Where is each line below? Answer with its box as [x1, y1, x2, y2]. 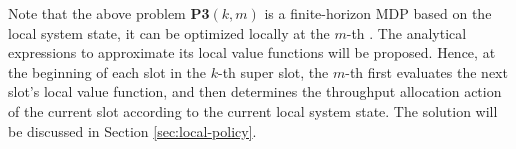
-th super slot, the [218, 61, 329, 82]
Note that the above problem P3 [8, 3, 210, 23]
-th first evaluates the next [345, 61, 508, 82]
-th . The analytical [346, 22, 467, 43]
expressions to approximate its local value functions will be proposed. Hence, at [8, 42, 496, 63]
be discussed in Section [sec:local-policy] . [8, 120, 257, 141]
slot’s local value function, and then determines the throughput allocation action [8, 81, 502, 102]
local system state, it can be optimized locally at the [8, 22, 330, 43]
